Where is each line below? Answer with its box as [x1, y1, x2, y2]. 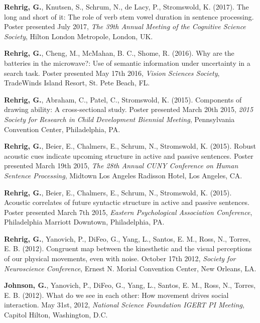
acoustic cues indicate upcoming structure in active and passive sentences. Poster [4, 150, 253, 161]
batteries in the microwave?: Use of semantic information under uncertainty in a [4, 57, 250, 68]
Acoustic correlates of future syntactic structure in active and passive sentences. [4, 197, 249, 207]
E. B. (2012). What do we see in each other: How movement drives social [4, 289, 229, 300]
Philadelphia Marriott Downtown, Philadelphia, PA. [4, 217, 165, 227]
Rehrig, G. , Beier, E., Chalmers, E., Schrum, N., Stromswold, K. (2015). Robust [4, 141, 256, 151]
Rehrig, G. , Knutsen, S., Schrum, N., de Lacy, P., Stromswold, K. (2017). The [4, 2, 249, 12]
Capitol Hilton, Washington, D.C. [4, 309, 108, 320]
